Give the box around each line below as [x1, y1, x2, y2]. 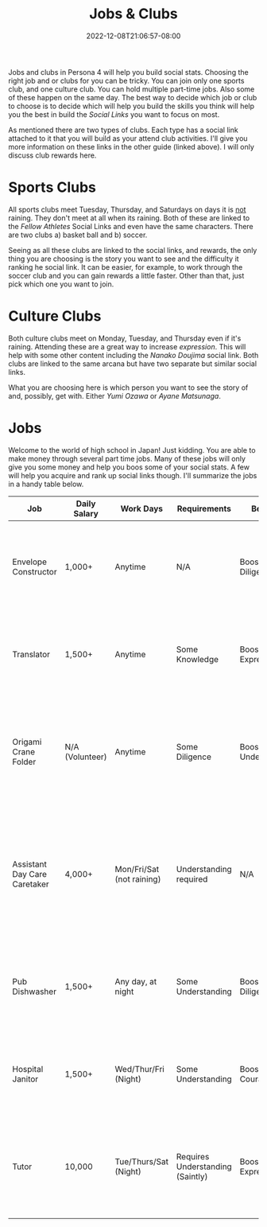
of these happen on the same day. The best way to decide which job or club [8, 92, 257, 102]
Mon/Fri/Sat [114, 863, 160, 874]
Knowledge [176, 653, 219, 664]
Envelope [12, 556, 48, 567]
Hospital [12, 1063, 44, 1074]
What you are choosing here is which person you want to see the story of [8, 383, 249, 392]
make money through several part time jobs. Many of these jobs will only [8, 454, 246, 463]
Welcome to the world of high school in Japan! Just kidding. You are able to [8, 445, 256, 454]
